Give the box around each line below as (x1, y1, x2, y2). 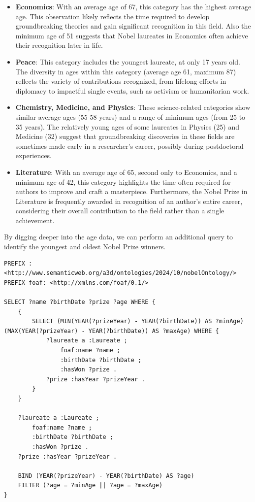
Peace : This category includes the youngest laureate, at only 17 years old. (15, 56, 240, 67)
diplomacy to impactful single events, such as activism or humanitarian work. (15, 85, 249, 96)
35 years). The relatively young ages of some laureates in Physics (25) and (15, 121, 239, 132)
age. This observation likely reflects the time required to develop (15, 11, 210, 21)
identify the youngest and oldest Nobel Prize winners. (4, 241, 166, 252)
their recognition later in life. (15, 40, 103, 50)
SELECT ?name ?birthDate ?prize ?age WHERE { (4, 299, 156, 306)
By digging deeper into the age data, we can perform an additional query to (4, 232, 233, 242)
